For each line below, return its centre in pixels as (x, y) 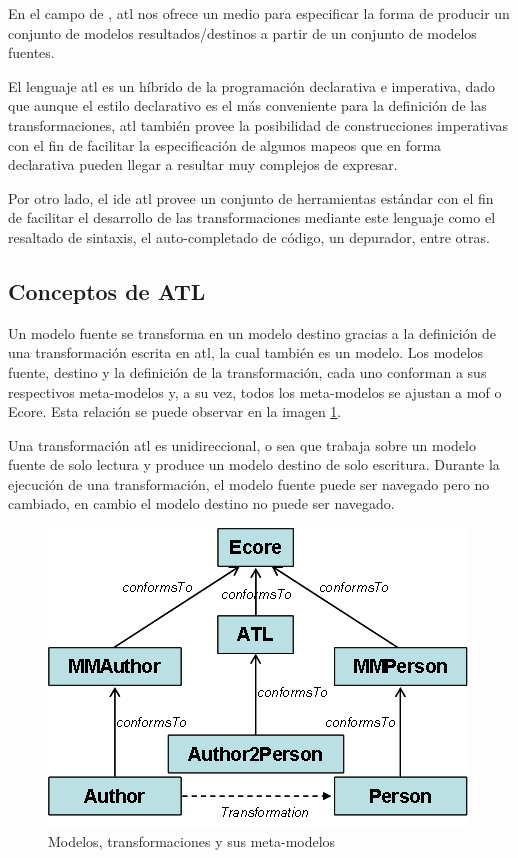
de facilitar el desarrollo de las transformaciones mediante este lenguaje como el (252, 217)
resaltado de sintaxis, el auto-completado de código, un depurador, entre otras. (249, 236)
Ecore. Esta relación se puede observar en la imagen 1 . (175, 411)
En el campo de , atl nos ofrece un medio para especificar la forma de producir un (259, 13)
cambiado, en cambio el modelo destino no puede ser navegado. (201, 503)
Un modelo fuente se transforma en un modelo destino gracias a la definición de (252, 332)
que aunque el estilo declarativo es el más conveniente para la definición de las (247, 105)
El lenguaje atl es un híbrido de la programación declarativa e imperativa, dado (252, 85)
